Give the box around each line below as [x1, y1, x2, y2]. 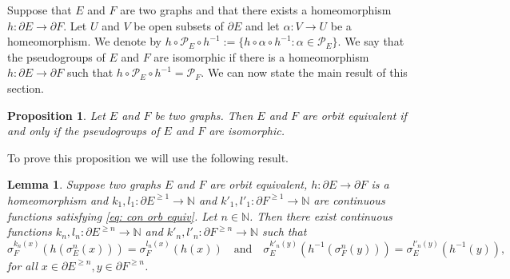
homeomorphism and [7, 191, 109, 208]
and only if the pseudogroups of [7, 122, 160, 139]
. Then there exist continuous [249, 207, 392, 224]
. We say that [337, 33, 404, 50]
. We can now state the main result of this [201, 64, 408, 81]
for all [7, 257, 38, 273]
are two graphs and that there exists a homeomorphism [120, 2, 392, 18]
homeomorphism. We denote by [7, 33, 162, 50]
